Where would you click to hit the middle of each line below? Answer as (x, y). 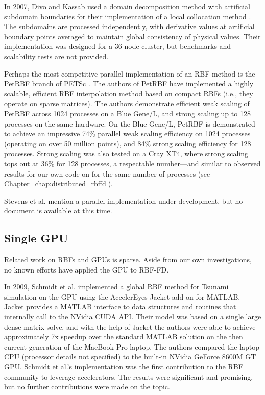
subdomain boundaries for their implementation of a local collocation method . (128, 16)
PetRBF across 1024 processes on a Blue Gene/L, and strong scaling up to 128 (127, 113)
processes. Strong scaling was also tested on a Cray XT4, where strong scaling (126, 153)
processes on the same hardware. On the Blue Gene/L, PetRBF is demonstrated (130, 123)
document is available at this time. (58, 211)
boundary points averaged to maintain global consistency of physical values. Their (132, 36)
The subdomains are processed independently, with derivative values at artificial (129, 26)
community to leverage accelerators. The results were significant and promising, (129, 376)
